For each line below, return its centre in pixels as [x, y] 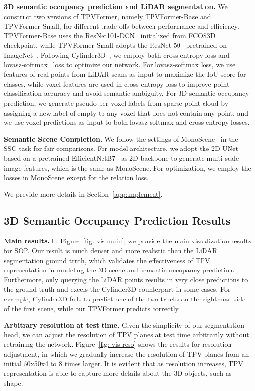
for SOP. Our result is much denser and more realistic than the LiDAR [111, 251]
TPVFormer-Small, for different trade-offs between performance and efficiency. [122, 26]
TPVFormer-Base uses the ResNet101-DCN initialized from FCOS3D [110, 35]
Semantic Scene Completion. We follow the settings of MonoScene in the [121, 138]
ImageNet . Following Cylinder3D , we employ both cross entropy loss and [117, 54]
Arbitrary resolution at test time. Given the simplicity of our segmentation [124, 325]
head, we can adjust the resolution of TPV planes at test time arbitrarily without [127, 334]
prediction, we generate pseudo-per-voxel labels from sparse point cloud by [116, 103]
